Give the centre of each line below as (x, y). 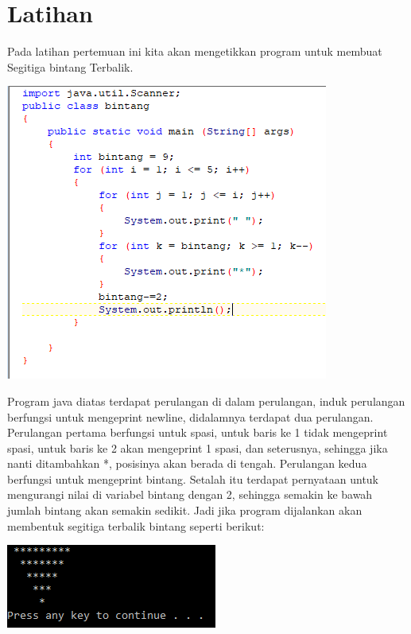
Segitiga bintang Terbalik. (70, 66)
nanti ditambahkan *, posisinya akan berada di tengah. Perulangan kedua (187, 463)
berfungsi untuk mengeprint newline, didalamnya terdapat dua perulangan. (190, 416)
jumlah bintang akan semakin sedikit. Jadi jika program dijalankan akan (185, 510)
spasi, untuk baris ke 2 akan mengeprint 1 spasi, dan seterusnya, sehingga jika (198, 447)
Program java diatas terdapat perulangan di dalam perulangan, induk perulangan (206, 401)
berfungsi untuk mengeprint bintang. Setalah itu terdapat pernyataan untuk (193, 478)
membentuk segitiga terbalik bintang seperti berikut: (136, 525)
